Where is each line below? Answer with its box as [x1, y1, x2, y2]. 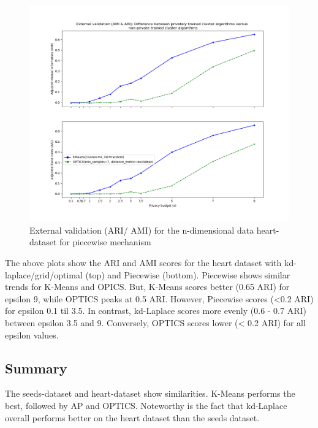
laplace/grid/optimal [5, 268, 83, 281]
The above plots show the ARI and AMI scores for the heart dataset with [5, 256, 282, 269]
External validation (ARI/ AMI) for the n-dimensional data [29, 223, 254, 236]
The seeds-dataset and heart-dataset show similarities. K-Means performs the [5, 387, 295, 400]
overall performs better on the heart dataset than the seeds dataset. [5, 411, 260, 424]
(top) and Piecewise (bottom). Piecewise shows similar [85, 268, 290, 281]
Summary [5, 358, 67, 377]
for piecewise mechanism [59, 235, 151, 248]
